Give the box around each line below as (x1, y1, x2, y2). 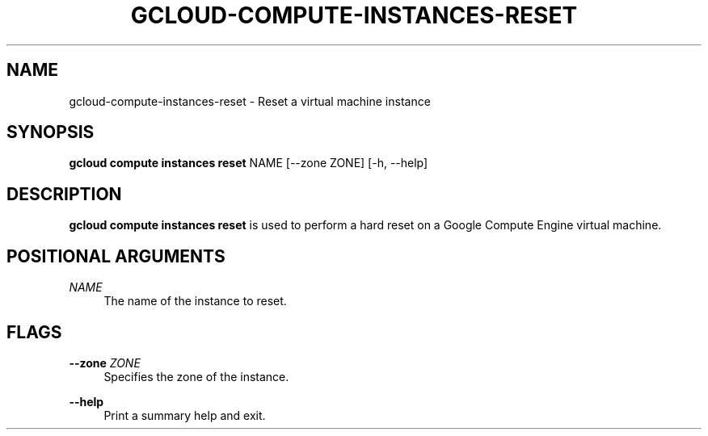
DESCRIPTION (6, 183, 122, 204)
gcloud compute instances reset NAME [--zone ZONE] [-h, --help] (69, 156, 428, 170)
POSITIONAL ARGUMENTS (6, 245, 225, 266)
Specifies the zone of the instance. (103, 369, 289, 384)
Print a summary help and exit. (103, 408, 266, 422)
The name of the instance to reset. (103, 294, 287, 308)
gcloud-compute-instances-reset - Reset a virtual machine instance (69, 94, 431, 108)
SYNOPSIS (6, 122, 95, 143)
